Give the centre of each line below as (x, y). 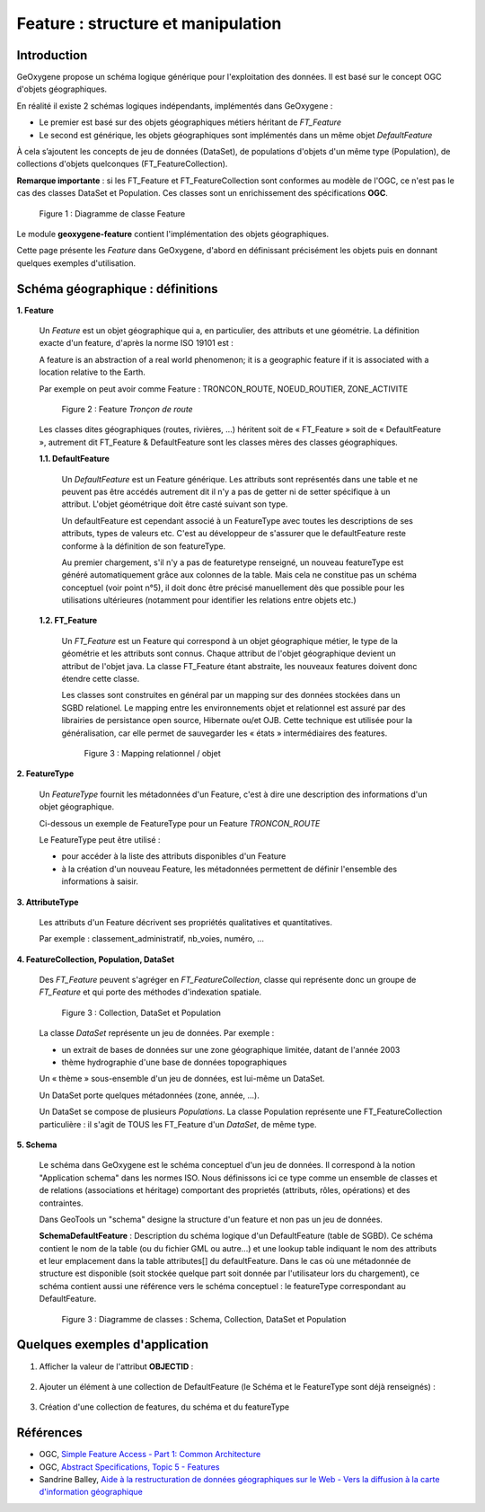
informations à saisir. (100, 881)
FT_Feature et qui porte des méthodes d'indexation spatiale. (150, 992)
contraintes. (62, 1203)
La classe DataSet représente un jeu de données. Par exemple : (157, 1033)
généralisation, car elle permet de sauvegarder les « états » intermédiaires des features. (225, 733)
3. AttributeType (48, 902)
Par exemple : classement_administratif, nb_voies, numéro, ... (152, 939)
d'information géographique (91, 1492)
